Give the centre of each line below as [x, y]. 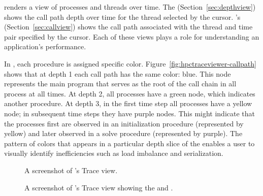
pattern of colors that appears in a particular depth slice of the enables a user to [129, 143]
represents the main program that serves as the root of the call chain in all [120, 84]
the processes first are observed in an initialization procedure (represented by [124, 123]
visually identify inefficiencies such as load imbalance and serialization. [114, 153]
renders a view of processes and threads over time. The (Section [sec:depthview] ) [130, 7]
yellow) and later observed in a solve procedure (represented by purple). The [123, 133]
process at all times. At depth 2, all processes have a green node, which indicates [130, 93]
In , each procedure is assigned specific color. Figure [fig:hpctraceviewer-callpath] [130, 63]
